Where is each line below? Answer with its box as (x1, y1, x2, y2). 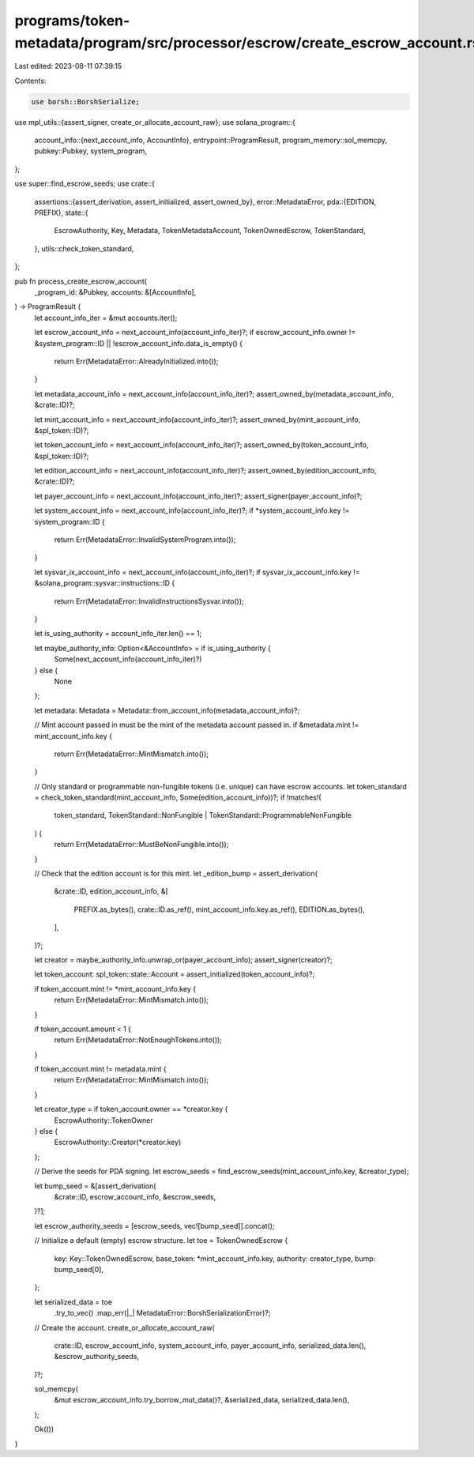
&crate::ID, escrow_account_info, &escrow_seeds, (54, 1192, 216, 1201)
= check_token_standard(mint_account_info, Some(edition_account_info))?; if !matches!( (34, 793, 322, 802)
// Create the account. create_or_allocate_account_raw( (34, 1323, 215, 1332)
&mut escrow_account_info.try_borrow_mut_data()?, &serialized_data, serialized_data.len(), (54, 1395, 350, 1405)
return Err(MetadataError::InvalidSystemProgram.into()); (54, 535, 236, 544)
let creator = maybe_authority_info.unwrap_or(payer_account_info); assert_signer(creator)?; (34, 954, 333, 964)
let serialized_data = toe (34, 1297, 112, 1307)
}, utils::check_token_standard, (34, 243, 134, 253)
